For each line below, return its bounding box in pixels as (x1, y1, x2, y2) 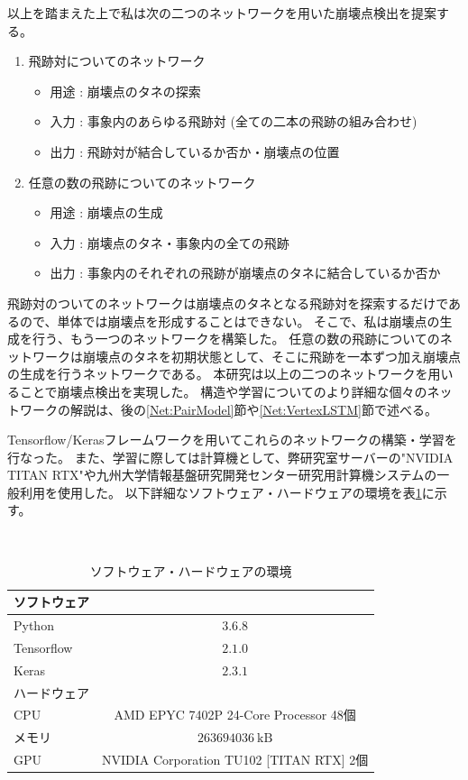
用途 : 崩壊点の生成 (50, 203, 163, 222)
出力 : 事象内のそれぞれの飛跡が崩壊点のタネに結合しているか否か (50, 263, 441, 282)
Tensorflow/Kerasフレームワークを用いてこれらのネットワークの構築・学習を (7, 430, 457, 449)
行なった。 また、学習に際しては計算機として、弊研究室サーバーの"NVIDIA (7, 447, 454, 466)
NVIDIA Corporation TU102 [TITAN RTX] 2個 (102, 750, 369, 769)
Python (14, 616, 54, 635)
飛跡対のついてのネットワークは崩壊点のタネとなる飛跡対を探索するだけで (7, 293, 449, 312)
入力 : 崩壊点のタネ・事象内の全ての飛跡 (50, 233, 289, 252)
